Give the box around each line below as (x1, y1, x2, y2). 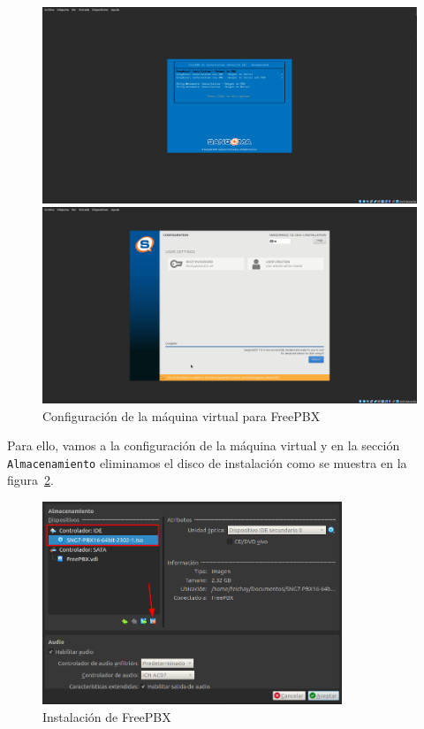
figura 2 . (7, 471, 54, 489)
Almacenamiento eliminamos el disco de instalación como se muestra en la (7, 453, 407, 472)
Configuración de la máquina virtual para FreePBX (42, 406, 321, 425)
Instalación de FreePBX (42, 707, 171, 725)
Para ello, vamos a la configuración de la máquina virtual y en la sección (7, 436, 400, 455)
